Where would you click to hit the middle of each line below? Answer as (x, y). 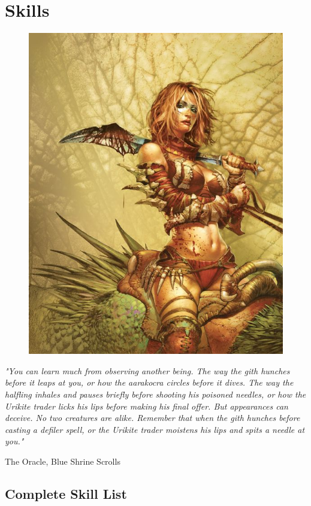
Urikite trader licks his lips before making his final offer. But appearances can (147, 406)
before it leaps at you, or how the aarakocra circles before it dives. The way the (149, 382)
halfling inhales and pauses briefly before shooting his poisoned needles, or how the (155, 394)
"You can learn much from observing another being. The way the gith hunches (147, 370)
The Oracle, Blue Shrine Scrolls (63, 461)
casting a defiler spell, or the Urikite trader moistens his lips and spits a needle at (155, 429)
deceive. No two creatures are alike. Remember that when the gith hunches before (153, 418)
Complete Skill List (66, 493)
